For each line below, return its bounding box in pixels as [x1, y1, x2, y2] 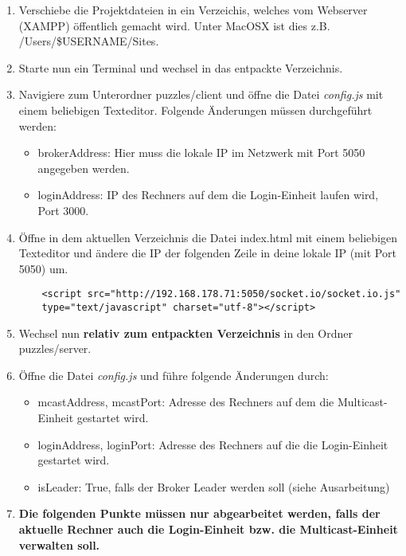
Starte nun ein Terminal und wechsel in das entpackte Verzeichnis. [18, 59, 343, 76]
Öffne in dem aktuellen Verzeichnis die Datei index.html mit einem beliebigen [18, 229, 397, 245]
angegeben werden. [37, 159, 130, 176]
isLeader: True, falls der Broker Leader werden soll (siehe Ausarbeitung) [37, 478, 390, 495]
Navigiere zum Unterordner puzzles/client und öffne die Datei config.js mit [18, 86, 384, 103]
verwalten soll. [18, 536, 100, 553]
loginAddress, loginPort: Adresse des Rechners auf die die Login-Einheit [37, 436, 388, 452]
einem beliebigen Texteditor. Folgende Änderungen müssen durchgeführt [18, 101, 373, 118]
